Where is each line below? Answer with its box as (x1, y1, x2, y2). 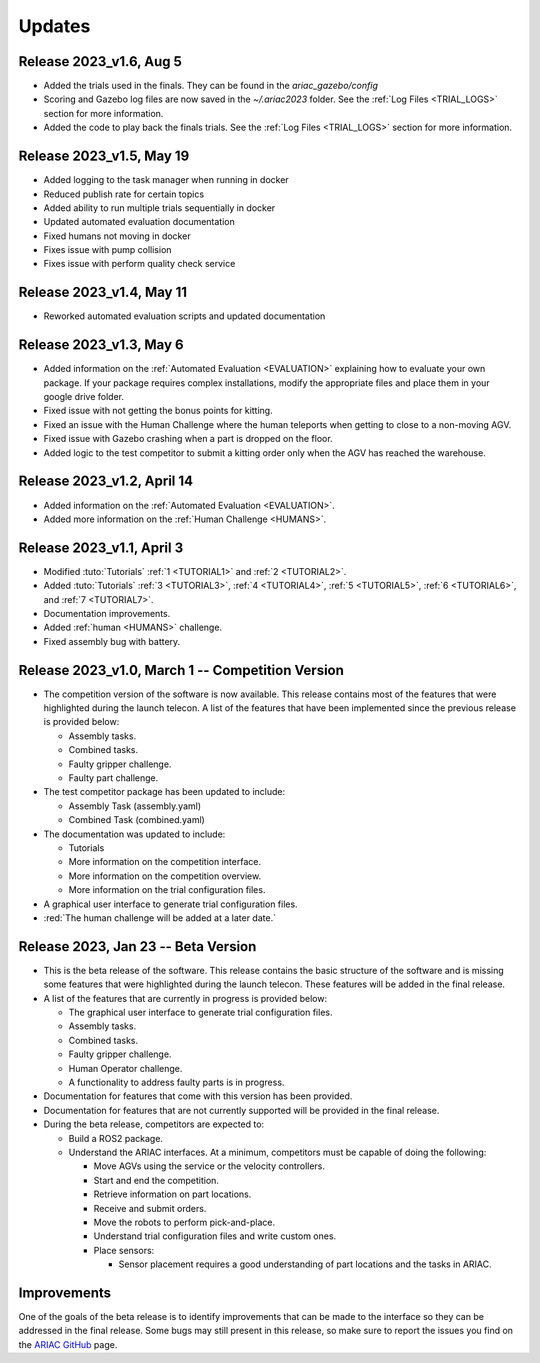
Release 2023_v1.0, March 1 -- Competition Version (18, 661, 345, 679)
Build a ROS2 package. (68, 1132, 164, 1144)
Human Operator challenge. (68, 1062, 183, 1074)
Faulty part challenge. (68, 772, 159, 784)
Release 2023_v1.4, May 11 (18, 284, 188, 301)
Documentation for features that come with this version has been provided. (43, 1090, 353, 1102)
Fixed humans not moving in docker (43, 230, 191, 242)
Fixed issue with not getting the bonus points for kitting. (43, 405, 274, 417)
